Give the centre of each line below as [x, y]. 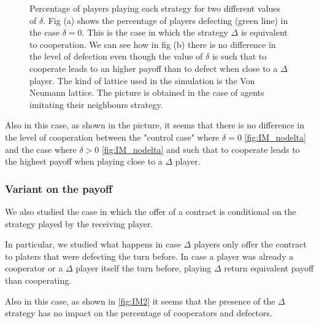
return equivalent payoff [269, 268]
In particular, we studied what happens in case [93, 244]
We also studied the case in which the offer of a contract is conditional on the [151, 211]
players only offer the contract [250, 244]
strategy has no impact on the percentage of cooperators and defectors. [139, 313]
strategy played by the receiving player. [79, 223]
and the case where [41, 149]
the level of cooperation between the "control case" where [112, 137]
